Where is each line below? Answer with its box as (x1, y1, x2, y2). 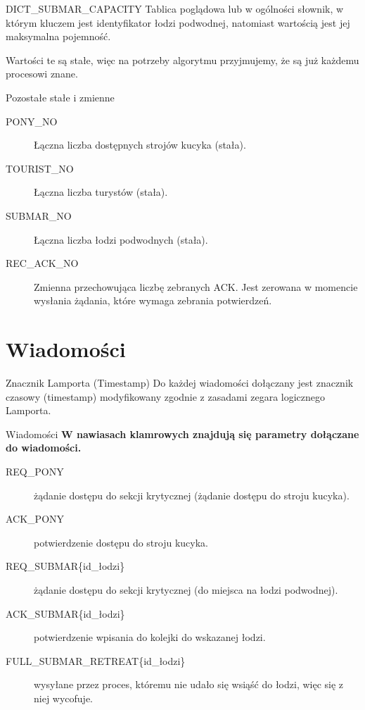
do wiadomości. (6, 440, 82, 455)
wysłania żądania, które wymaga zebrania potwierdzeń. (34, 293, 272, 308)
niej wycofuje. (34, 690, 94, 705)
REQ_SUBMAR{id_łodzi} (6, 559, 125, 573)
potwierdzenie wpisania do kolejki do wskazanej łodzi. (34, 630, 266, 644)
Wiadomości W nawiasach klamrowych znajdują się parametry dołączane (6, 426, 359, 441)
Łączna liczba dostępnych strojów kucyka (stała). (34, 137, 246, 152)
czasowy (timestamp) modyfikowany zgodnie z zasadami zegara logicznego (6, 389, 326, 404)
